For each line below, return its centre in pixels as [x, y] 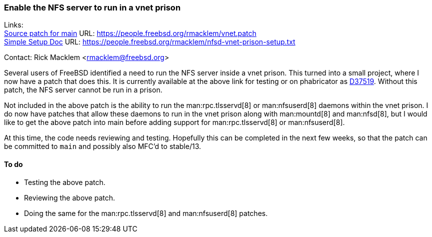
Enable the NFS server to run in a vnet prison [92, 7]
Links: [14, 25]
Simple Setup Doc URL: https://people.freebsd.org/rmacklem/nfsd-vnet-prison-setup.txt [150, 42]
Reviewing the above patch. [70, 197]
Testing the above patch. [65, 182]
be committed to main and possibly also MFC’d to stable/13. [103, 146]
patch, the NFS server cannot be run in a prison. [83, 90]
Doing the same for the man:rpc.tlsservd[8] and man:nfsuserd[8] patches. [146, 213]
